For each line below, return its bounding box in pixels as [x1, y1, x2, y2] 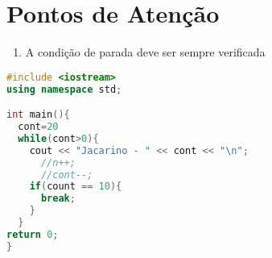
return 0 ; [6, 228, 59, 240]
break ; [40, 193, 76, 205]
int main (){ [6, 109, 70, 121]
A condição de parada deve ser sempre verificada [25, 44, 266, 60]
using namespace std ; [6, 83, 122, 95]
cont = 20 [18, 121, 59, 132]
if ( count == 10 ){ [29, 181, 122, 193]
